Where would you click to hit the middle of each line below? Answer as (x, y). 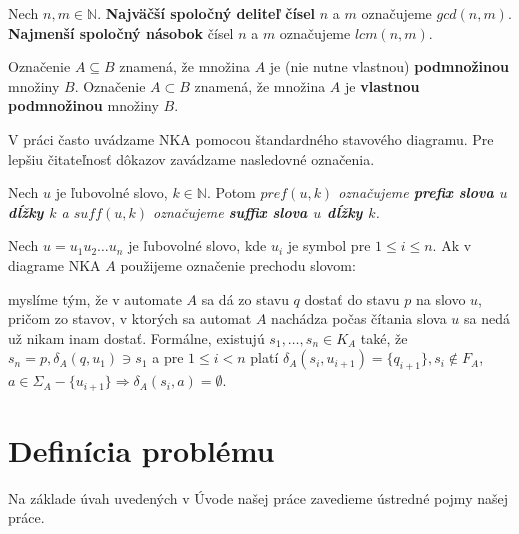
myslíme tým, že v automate (95, 298)
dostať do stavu (352, 298)
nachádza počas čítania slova (359, 318)
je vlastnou (382, 85)
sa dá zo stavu (245, 298)
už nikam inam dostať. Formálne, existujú (136, 337)
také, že (384, 337)
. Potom (231, 192)
